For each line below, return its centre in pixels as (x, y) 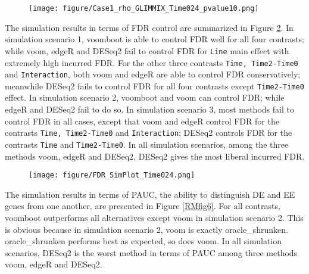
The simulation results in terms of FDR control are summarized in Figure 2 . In (149, 27)
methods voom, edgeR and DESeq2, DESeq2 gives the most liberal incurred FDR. (155, 156)
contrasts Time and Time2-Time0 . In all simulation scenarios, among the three (147, 144)
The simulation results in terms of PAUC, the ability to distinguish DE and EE (150, 194)
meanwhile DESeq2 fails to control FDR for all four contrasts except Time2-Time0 (154, 85)
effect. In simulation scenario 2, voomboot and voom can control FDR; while (145, 97)
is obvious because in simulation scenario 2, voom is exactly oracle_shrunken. (146, 229)
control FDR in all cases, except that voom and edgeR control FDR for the (142, 121)
